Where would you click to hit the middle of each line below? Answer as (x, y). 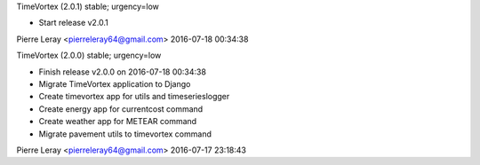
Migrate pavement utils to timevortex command (125, 134)
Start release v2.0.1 (73, 23)
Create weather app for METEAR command (118, 122)
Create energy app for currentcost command (121, 109)
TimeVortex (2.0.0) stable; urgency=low (89, 55)
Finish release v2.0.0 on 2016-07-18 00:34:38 (122, 72)
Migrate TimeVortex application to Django (115, 83)
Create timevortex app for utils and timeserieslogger (134, 97)
